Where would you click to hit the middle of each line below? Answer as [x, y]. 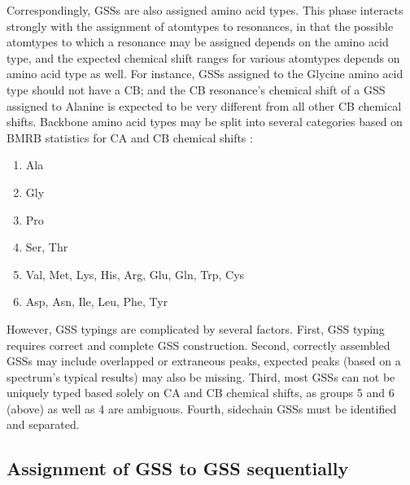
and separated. [43, 424]
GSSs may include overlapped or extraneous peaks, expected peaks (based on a [204, 361]
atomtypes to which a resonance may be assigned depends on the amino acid [198, 42]
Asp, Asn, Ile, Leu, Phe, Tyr [97, 301]
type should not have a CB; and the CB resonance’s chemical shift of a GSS [196, 89]
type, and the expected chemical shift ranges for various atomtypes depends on [203, 57]
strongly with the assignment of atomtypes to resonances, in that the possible [200, 26]
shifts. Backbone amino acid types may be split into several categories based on [205, 122]
